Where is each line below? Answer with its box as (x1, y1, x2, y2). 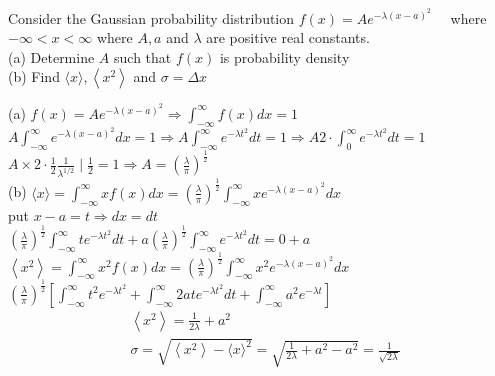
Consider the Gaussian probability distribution (8, 7, 295, 28)
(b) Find (8, 66, 60, 87)
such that (114, 46, 172, 67)
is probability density (219, 46, 350, 67)
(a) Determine (8, 46, 95, 67)
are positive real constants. (206, 27, 370, 48)
